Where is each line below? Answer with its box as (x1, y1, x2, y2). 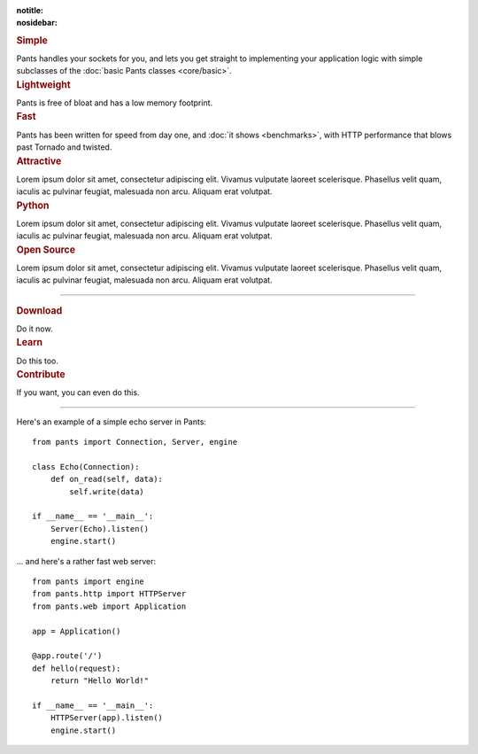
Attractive (16, 155, 62, 167)
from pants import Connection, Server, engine (32, 437, 238, 447)
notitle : (16, 5, 44, 15)
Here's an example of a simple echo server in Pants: (16, 416, 207, 427)
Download (16, 304, 63, 316)
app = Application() (32, 626, 121, 636)
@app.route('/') (32, 651, 103, 661)
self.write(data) (69, 486, 145, 496)
